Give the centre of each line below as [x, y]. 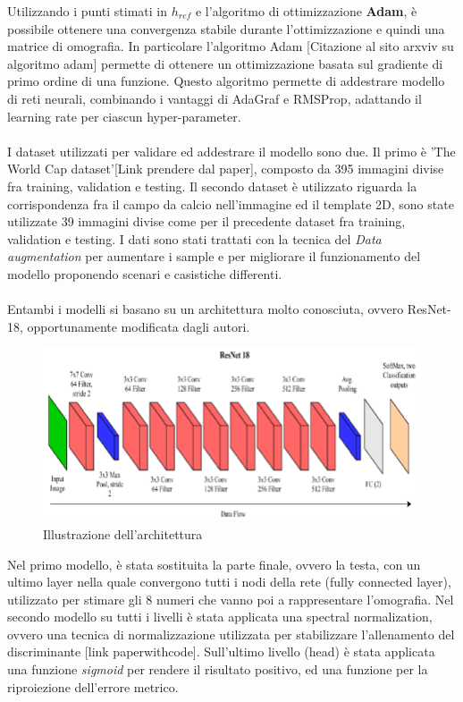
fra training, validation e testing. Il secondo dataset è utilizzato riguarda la [212, 186]
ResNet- [429, 309]
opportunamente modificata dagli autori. [139, 326]
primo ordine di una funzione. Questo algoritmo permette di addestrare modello [226, 81]
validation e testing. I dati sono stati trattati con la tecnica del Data [194, 238]
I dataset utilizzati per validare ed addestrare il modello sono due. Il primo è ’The [231, 151]
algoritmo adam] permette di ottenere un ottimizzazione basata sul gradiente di [225, 63]
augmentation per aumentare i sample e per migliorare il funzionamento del [214, 256]
